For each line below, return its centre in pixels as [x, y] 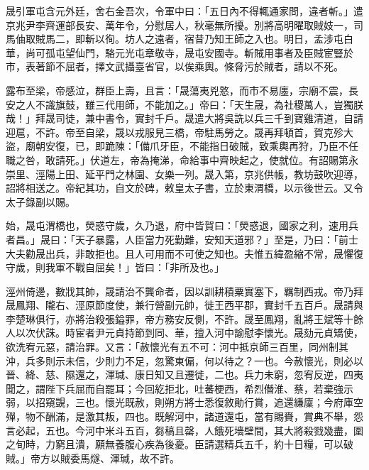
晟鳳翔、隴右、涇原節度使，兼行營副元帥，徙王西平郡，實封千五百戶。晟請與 [184, 305]
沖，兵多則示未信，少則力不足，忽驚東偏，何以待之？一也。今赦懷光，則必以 [184, 360]
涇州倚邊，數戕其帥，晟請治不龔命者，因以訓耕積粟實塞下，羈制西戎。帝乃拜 [184, 291]
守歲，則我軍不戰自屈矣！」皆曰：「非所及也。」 [115, 267]
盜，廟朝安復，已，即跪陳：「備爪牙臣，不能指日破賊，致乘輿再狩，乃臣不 [177, 146]
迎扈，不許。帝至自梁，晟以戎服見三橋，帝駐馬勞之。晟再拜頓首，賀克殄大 [180, 132]
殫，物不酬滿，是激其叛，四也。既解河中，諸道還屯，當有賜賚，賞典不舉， [180, 416]
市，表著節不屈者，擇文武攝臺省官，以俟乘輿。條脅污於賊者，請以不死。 [175, 66]
